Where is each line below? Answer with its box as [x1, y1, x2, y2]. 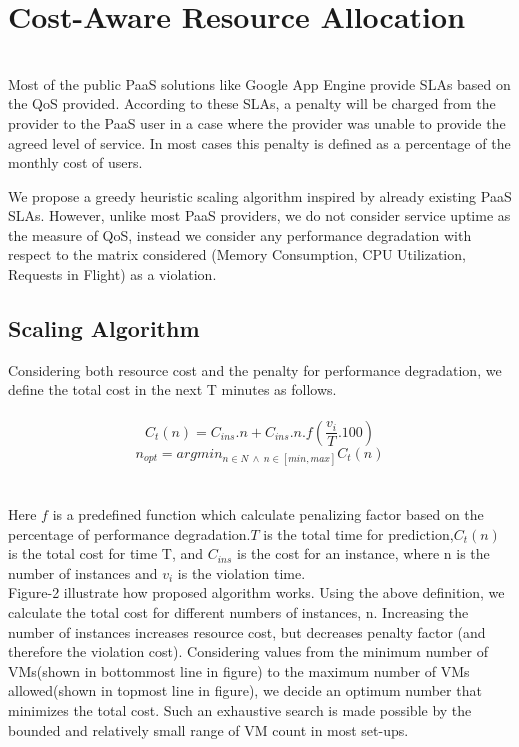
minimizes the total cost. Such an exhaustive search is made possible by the [8, 699, 472, 720]
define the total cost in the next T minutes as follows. [8, 379, 337, 400]
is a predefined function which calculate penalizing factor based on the [52, 504, 484, 525]
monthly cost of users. [8, 152, 143, 173]
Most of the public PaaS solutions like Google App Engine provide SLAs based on [8, 73, 511, 94]
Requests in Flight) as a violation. [8, 264, 217, 285]
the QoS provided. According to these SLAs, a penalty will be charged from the [8, 93, 496, 114]
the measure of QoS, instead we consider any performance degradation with [8, 224, 472, 245]
